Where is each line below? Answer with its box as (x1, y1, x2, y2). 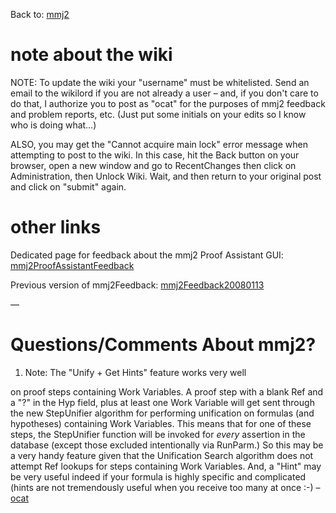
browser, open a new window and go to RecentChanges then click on (10, 159, 297, 171)
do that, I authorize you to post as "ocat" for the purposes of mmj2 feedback (10, 97, 326, 109)
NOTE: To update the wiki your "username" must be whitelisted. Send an (10, 76, 310, 88)
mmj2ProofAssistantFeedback (10, 259, 135, 271)
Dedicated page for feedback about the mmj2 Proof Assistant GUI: (10, 249, 284, 261)
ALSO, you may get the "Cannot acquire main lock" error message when (10, 138, 308, 150)
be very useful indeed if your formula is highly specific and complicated (10, 470, 307, 483)
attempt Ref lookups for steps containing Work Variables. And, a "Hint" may (10, 460, 322, 472)
